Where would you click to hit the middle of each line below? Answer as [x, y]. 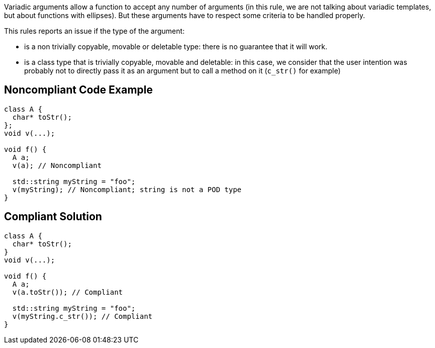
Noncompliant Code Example [78, 90]
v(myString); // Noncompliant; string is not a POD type [127, 189]
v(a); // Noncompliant [57, 165]
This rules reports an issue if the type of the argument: [94, 31]
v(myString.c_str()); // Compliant [82, 316]
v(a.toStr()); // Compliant [68, 292]
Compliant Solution [53, 217]
